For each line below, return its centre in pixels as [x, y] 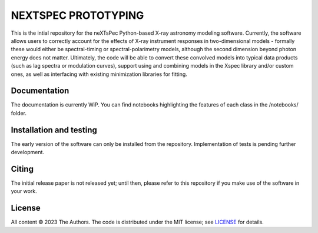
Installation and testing [54, 130]
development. [27, 152]
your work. [24, 191]
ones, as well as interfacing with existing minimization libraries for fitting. [99, 74]
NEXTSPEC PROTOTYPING [77, 15]
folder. [19, 113]
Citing [22, 169]
